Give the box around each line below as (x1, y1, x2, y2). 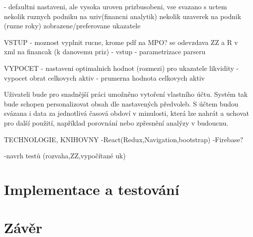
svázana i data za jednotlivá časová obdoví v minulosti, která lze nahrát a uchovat (4, 108, 249, 118)
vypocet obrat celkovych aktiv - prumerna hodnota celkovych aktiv (4, 72, 205, 83)
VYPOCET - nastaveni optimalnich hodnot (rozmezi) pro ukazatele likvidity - (4, 63, 239, 73)
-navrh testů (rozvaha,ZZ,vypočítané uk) (4, 151, 126, 161)
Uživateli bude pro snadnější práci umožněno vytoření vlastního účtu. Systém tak (4, 89, 248, 99)
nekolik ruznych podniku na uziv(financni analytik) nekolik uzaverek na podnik (4, 11, 241, 21)
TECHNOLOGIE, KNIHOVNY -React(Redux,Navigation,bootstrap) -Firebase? (4, 134, 243, 144)
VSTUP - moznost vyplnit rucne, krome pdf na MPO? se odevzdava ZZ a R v (4, 37, 238, 47)
